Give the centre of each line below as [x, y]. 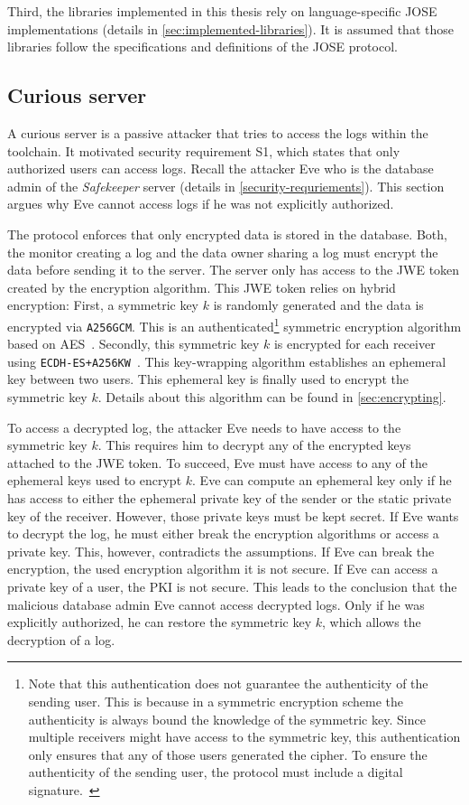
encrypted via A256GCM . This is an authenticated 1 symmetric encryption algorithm [234, 324]
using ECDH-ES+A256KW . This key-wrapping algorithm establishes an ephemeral [227, 361]
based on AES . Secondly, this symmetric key [133, 344]
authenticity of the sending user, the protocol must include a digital [216, 772]
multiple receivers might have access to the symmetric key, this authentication [244, 737]
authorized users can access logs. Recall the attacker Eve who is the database [221, 168]
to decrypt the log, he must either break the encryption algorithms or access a [223, 534]
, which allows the [372, 622]
